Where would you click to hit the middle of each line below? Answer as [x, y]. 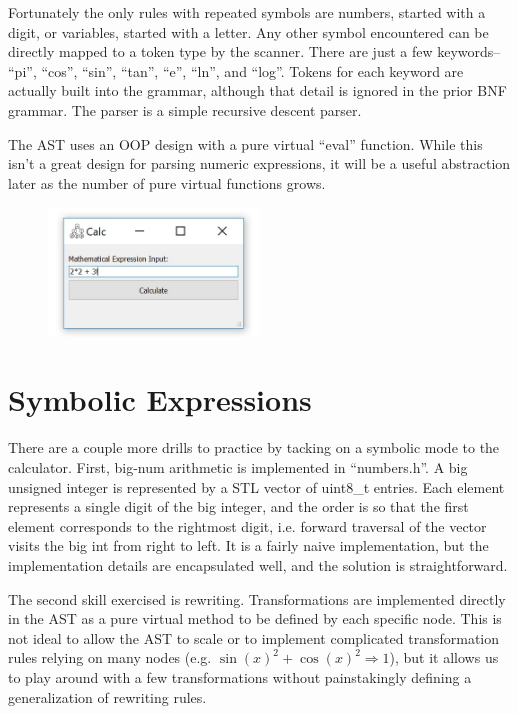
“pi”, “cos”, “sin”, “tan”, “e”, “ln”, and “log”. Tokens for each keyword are [236, 70]
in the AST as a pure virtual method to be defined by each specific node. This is [255, 618]
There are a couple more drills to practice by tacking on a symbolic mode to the [254, 447]
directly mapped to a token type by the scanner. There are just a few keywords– [254, 51]
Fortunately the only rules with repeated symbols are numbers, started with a [247, 12]
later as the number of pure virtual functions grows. [167, 182]
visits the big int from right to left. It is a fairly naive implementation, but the [248, 545]
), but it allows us [444, 657]
